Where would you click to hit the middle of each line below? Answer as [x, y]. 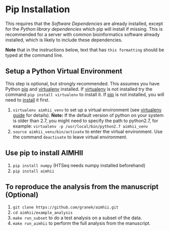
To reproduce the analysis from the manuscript [82, 187]
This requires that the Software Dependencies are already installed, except [84, 24]
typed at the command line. [34, 55]
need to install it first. [27, 100]
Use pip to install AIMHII [44, 153]
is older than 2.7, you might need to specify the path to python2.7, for [86, 121]
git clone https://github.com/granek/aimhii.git [66, 207]
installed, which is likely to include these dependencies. [64, 40]
